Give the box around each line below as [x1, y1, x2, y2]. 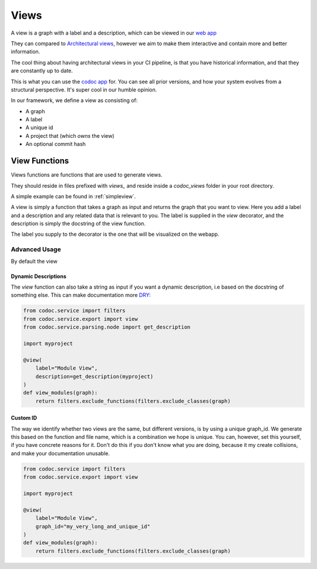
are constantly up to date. [11, 67, 73, 74]
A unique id [25, 124, 53, 131]
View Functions [11, 156, 69, 166]
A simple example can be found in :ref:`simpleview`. [11, 192, 136, 199]
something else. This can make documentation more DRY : [11, 292, 151, 299]
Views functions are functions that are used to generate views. [11, 171, 163, 178]
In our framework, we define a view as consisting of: [11, 97, 138, 104]
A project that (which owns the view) [25, 132, 114, 139]
